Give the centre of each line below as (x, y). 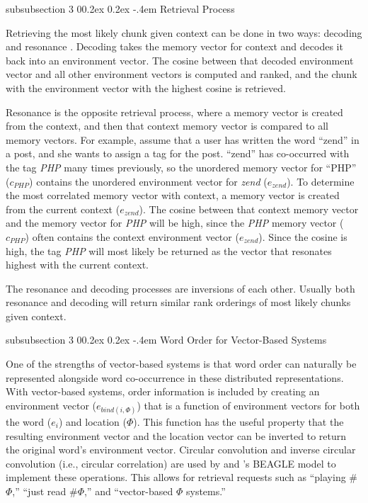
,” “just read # (45, 491)
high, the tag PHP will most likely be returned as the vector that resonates (169, 250)
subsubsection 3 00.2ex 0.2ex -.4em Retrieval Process (120, 9)
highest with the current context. (77, 265)
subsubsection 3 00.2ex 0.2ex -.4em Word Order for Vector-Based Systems (166, 340)
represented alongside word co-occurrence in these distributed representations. (175, 377)
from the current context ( (63, 209)
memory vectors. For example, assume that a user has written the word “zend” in (183, 139)
